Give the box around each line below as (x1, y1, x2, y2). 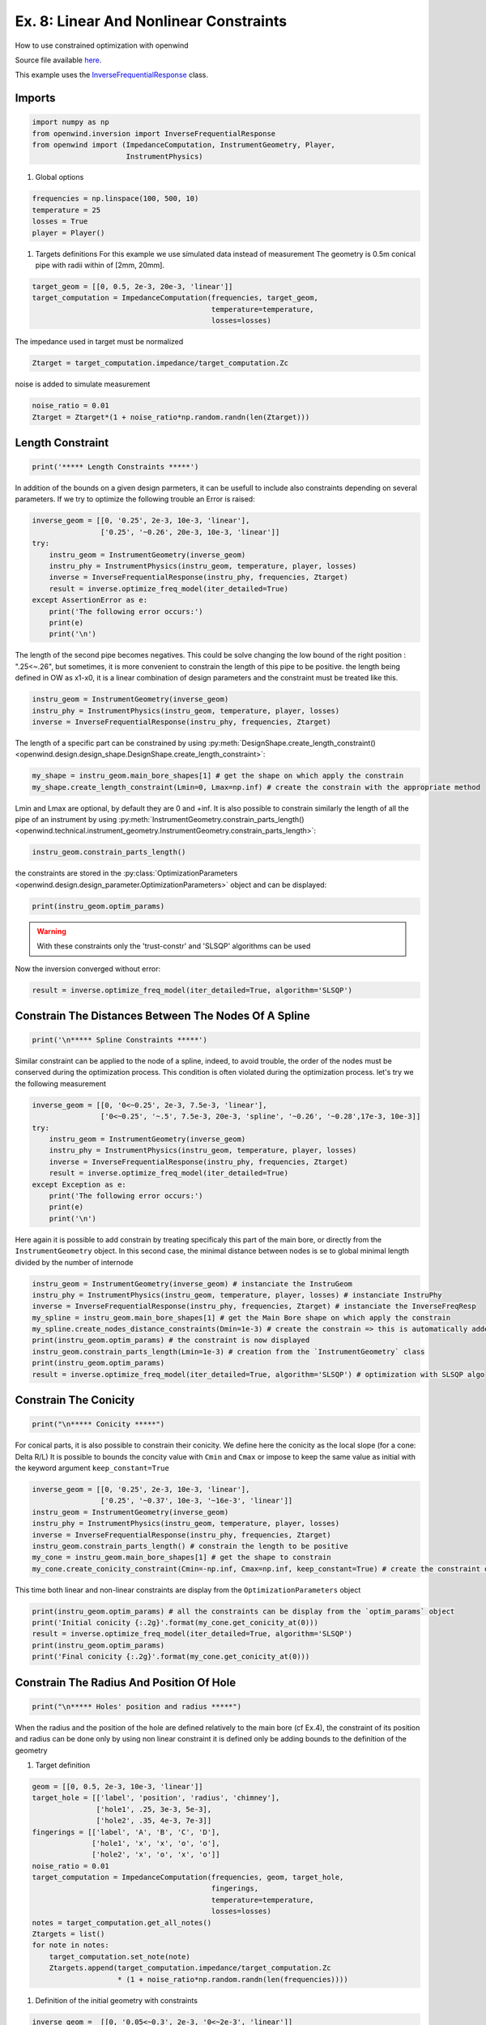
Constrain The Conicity (15, 1393, 135, 1407)
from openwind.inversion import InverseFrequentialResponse (32, 129, 276, 138)
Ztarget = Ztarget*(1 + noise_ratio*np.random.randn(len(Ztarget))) (32, 412, 310, 421)
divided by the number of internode (15, 1257, 134, 1267)
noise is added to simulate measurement (15, 379, 151, 389)
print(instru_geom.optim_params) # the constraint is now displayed (32, 1336, 310, 1345)
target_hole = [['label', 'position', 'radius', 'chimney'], (32, 1793, 280, 1802)
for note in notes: (32, 1941, 109, 1950)
